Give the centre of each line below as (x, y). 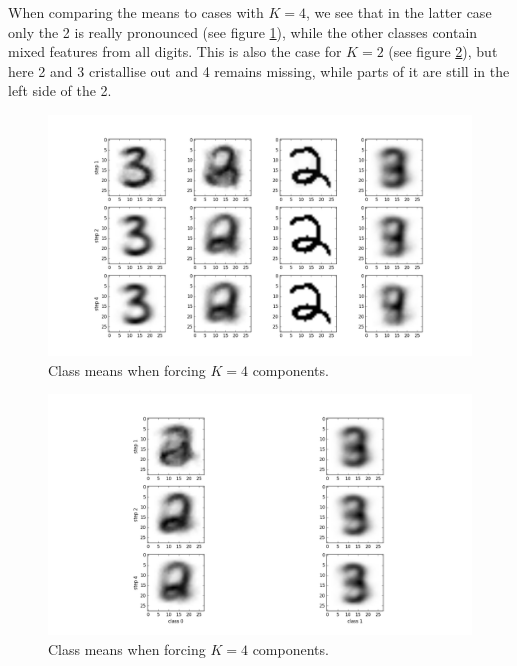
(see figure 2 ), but (443, 51)
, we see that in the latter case (398, 12)
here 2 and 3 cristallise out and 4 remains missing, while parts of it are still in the (259, 70)
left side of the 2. (60, 90)
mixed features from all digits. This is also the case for (175, 51)
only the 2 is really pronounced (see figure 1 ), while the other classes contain (243, 31)
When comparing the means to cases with (136, 12)
